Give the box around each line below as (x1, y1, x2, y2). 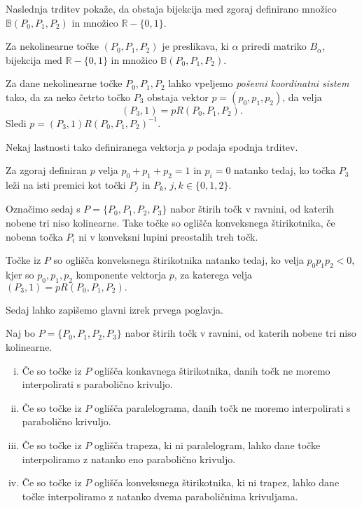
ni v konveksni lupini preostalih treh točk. (78, 229, 258, 243)
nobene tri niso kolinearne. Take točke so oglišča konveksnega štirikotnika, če (6, 215, 335, 229)
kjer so (6, 267, 34, 281)
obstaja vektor (147, 89, 209, 104)
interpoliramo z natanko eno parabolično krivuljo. (22, 451, 236, 466)
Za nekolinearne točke (6, 39, 99, 53)
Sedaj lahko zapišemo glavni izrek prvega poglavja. (6, 302, 223, 316)
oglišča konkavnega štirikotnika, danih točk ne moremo (94, 363, 330, 377)
